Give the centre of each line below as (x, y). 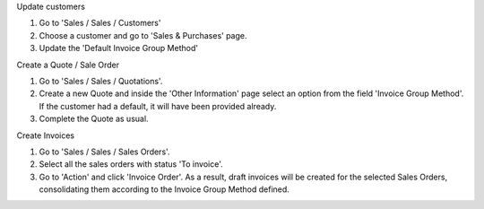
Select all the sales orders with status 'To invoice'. (131, 164)
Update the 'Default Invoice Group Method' (119, 48)
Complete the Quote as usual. (94, 119)
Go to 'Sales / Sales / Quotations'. (101, 81)
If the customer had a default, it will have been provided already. (158, 106)
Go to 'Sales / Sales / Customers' (100, 23)
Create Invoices (46, 135)
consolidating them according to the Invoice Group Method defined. (164, 189)
